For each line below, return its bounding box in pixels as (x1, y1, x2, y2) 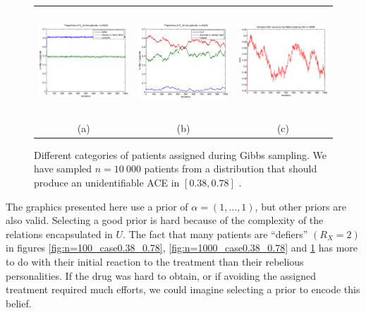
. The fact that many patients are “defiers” (123, 226, 308, 241)
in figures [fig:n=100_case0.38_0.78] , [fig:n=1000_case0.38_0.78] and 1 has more (6, 240, 358, 255)
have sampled (34, 161, 92, 176)
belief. (6, 295, 32, 310)
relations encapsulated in (6, 226, 113, 241)
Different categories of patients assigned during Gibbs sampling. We (34, 147, 327, 162)
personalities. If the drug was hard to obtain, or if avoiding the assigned (6, 268, 317, 283)
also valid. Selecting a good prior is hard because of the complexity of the (6, 213, 324, 228)
